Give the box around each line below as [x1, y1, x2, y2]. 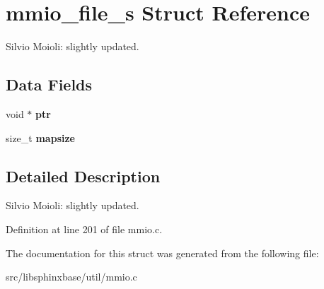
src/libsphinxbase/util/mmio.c [6, 269, 137, 284]
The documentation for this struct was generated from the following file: [6, 245, 319, 260]
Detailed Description [6, 165, 161, 187]
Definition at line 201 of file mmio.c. [6, 221, 163, 236]
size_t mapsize [6, 130, 75, 145]
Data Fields [6, 73, 93, 95]
